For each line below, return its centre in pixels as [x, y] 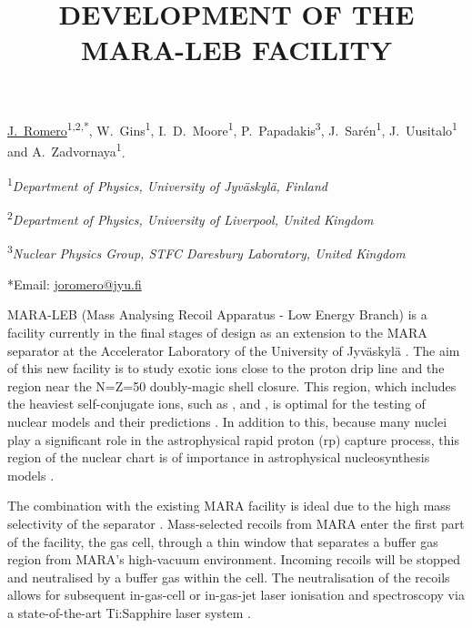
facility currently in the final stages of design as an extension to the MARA [217, 332]
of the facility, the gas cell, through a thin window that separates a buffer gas [223, 541]
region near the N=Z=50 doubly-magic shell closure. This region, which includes [232, 385]
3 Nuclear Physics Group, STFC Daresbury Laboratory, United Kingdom [206, 252]
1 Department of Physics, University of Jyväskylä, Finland [167, 184]
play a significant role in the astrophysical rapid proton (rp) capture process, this [233, 439]
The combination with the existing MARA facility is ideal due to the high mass [229, 506]
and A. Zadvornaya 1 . [66, 150]
